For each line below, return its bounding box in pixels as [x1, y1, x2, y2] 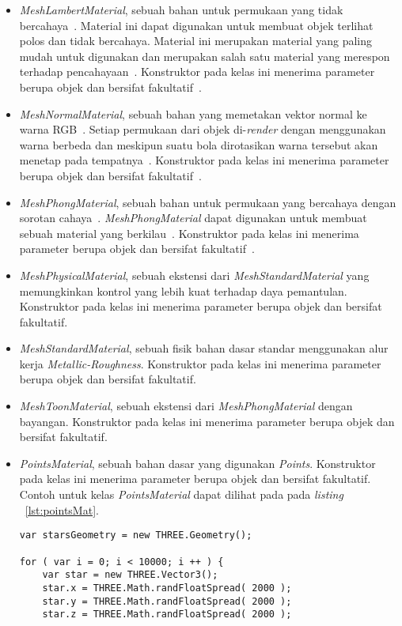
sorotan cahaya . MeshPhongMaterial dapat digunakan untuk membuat [19, 209, 367, 226]
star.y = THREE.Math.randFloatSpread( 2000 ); [42, 595, 292, 607]
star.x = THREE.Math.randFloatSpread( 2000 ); [42, 582, 292, 594]
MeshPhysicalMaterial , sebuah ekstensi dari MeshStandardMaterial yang [19, 266, 370, 283]
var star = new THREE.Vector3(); [42, 569, 218, 581]
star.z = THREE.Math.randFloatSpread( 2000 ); [42, 609, 292, 620]
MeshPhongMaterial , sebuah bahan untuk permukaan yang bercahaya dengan [19, 194, 396, 210]
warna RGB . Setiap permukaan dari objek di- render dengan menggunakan [19, 121, 386, 138]
